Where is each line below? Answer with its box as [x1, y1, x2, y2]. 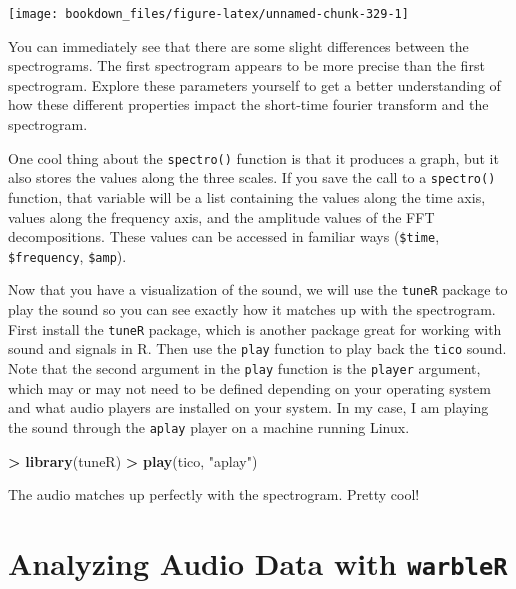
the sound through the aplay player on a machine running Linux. [8, 416, 410, 437]
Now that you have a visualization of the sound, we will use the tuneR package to [8, 279, 508, 300]
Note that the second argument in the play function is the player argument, [8, 358, 481, 378]
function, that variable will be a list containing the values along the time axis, [8, 186, 486, 207]
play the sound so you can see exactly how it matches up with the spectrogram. [8, 299, 496, 320]
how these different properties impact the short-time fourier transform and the [8, 94, 489, 115]
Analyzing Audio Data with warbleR [8, 542, 508, 583]
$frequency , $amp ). [8, 245, 127, 266]
